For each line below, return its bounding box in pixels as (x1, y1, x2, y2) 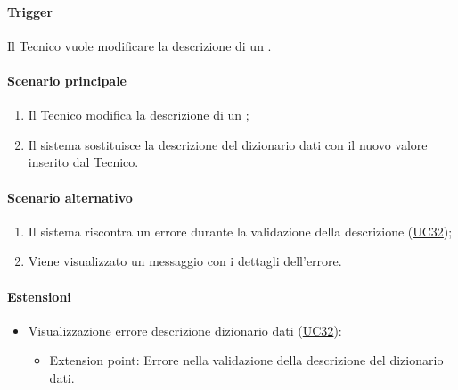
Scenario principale (7, 71, 127, 89)
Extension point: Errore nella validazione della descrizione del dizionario (49, 351, 444, 369)
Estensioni (7, 286, 71, 305)
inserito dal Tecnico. (28, 153, 139, 171)
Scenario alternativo (7, 187, 133, 206)
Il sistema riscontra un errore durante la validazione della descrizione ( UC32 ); (28, 221, 453, 240)
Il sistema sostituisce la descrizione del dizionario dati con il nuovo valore (28, 135, 428, 154)
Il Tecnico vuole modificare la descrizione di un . (7, 36, 272, 54)
